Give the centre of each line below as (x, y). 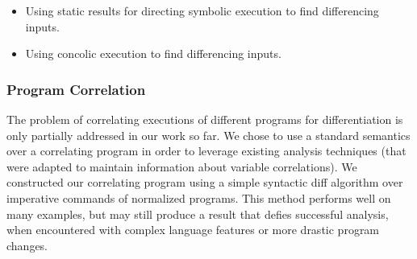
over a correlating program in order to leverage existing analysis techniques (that (206, 151)
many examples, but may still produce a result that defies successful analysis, (198, 214)
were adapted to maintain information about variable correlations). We (182, 166)
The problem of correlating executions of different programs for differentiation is (205, 119)
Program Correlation (76, 89)
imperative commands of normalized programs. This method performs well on (199, 197)
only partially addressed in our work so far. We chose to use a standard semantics (208, 135)
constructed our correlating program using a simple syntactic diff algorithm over (205, 182)
